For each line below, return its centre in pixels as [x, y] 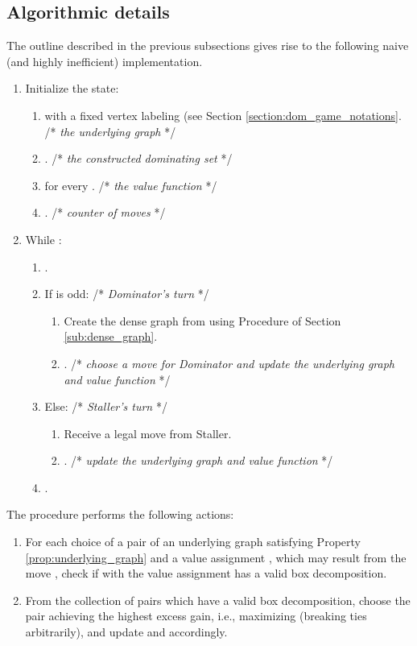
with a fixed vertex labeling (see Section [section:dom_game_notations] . [223, 115]
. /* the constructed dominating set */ [138, 158]
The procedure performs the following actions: [120, 514]
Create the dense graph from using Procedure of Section [202, 320]
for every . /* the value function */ [131, 185]
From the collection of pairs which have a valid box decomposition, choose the [218, 600]
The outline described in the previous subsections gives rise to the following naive [208, 46]
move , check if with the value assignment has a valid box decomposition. [206, 573]
